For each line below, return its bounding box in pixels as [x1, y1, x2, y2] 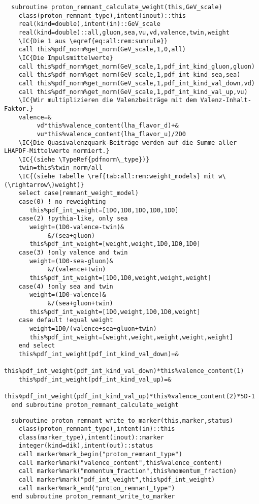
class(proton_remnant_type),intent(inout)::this [18, 12, 186, 19]
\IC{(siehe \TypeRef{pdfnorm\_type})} [18, 155, 150, 163]
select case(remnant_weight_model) [18, 190, 139, 197]
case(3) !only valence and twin [18, 249, 128, 257]
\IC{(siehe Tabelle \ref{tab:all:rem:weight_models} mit [18, 173, 215, 180]
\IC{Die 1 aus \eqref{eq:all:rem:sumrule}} [18, 37, 168, 45]
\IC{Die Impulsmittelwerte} [18, 54, 113, 61]
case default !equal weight [18, 317, 113, 324]
